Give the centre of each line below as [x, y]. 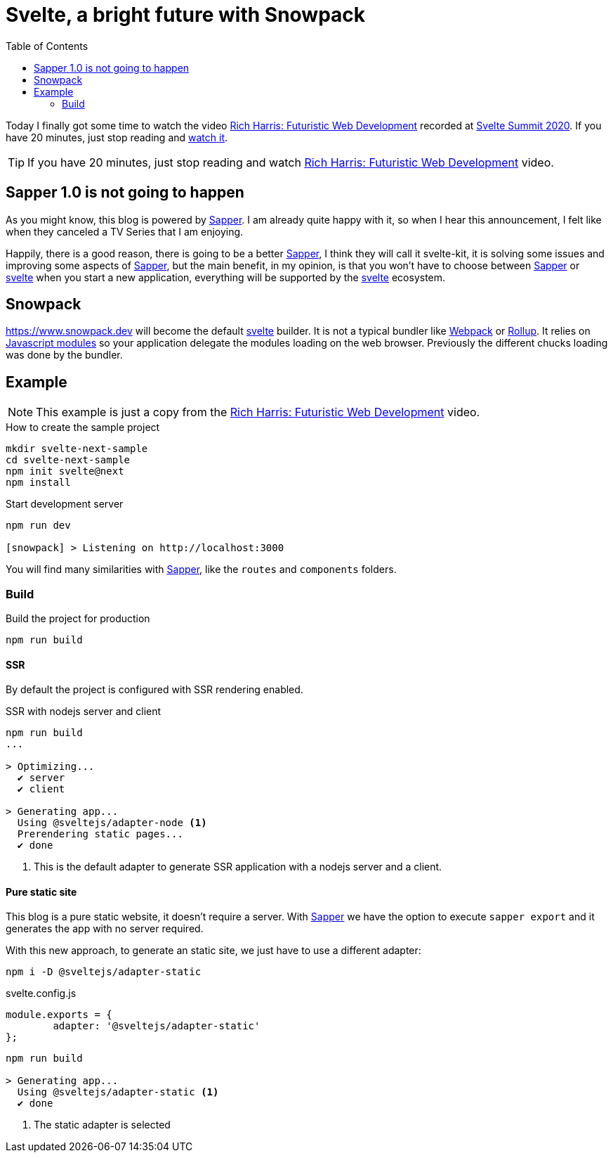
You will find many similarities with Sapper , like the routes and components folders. [201, 570]
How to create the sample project [83, 427]
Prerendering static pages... [100, 834]
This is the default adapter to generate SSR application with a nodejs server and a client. [238, 867]
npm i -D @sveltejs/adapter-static [104, 972]
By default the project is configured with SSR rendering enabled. [154, 690]
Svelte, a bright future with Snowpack [186, 15]
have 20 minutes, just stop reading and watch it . [117, 137]
